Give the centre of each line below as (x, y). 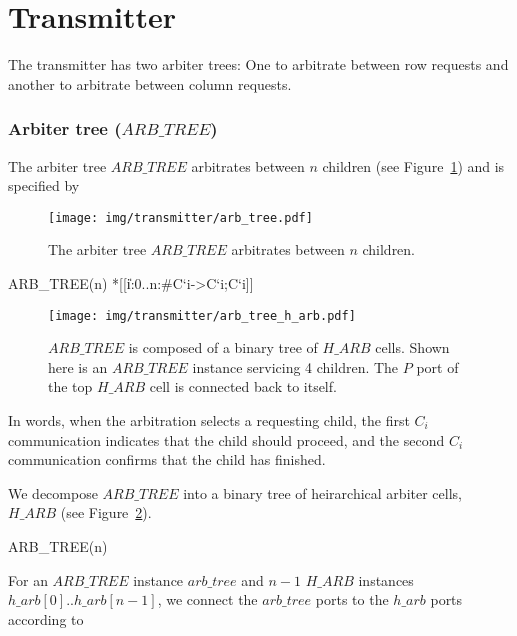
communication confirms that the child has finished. (167, 459)
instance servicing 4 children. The (295, 366)
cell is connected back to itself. (243, 386)
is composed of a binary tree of (223, 347)
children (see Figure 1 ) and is (413, 165)
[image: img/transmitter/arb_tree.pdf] (180, 217)
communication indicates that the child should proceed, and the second (226, 439)
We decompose (53, 492)
